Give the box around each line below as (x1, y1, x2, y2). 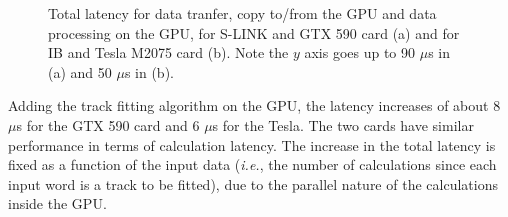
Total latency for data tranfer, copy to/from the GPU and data (48, 3, 437, 23)
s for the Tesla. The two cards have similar (212, 114, 474, 135)
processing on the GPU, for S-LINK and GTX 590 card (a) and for (48, 22, 460, 43)
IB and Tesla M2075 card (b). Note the (48, 42, 289, 63)
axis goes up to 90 (304, 42, 416, 63)
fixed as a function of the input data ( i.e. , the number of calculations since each (8, 154, 497, 175)
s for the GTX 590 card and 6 (16, 114, 200, 135)
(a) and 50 (48, 61, 112, 82)
